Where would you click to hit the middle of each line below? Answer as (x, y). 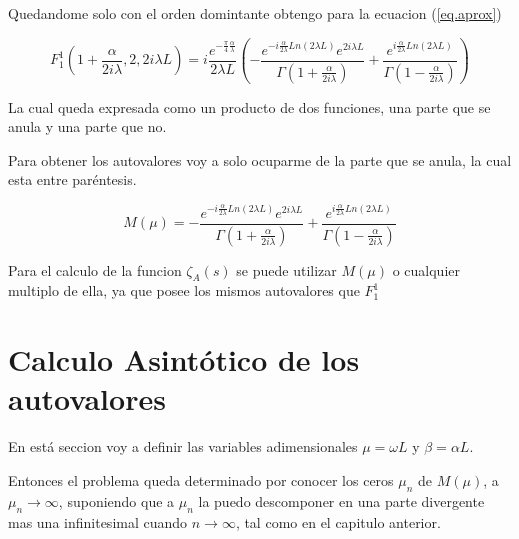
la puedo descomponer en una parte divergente (341, 500)
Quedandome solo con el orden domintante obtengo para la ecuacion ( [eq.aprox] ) (255, 13)
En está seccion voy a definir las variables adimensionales (183, 446)
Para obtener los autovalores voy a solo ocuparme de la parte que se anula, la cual (260, 159)
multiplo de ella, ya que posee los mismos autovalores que (184, 290)
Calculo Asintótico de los (184, 359)
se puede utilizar (286, 269)
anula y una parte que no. (87, 126)
